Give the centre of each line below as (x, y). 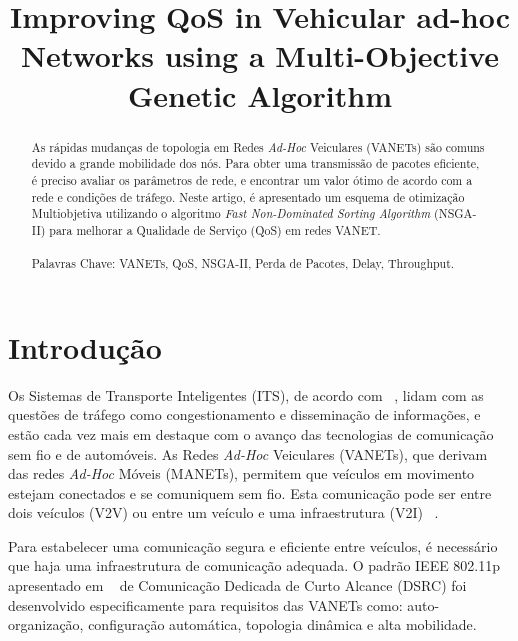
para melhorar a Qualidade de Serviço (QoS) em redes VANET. (215, 229)
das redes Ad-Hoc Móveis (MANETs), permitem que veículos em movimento (241, 473)
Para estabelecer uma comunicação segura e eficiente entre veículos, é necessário (253, 545)
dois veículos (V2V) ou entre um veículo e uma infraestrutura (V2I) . (223, 512)
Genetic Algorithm (260, 94)
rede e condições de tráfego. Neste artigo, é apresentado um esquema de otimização (248, 196)
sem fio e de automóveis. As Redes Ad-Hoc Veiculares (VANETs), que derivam (248, 453)
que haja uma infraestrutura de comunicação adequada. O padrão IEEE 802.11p (254, 565)
